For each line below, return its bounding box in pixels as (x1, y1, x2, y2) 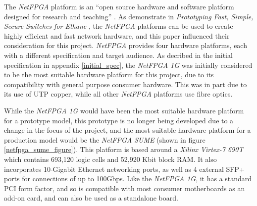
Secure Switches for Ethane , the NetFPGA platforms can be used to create (4, 21, 233, 31)
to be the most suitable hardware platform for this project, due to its (4, 69, 214, 80)
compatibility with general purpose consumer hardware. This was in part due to (4, 79, 247, 89)
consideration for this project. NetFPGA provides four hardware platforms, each (4, 40, 247, 51)
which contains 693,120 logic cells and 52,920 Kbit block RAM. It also (4, 154, 217, 164)
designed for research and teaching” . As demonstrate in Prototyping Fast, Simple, (4, 11, 254, 21)
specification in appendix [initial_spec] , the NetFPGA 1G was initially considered (4, 59, 253, 70)
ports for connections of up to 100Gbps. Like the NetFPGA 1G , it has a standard (4, 173, 252, 184)
